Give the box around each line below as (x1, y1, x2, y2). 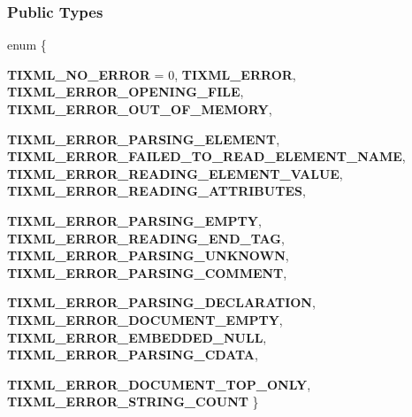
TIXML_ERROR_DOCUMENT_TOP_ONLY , (7, 375, 311, 393)
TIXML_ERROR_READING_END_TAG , (7, 228, 285, 247)
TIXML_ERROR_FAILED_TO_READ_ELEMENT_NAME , (7, 147, 406, 166)
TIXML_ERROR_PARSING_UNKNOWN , (7, 246, 289, 265)
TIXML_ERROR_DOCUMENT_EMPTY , (7, 310, 283, 328)
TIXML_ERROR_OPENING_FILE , (7, 82, 244, 101)
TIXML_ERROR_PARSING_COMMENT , (7, 263, 287, 282)
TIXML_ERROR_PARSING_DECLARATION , (7, 293, 316, 312)
